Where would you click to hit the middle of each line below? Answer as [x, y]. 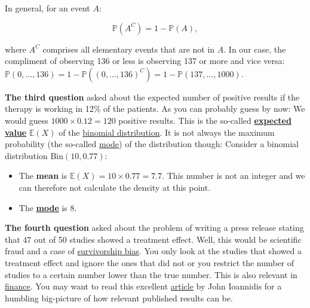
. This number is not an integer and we [234, 176]
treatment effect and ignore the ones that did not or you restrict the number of [150, 262]
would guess [27, 120]
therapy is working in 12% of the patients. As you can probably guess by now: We [155, 109]
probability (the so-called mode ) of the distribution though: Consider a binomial [152, 144]
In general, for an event [47, 8]
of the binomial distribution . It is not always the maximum [167, 132]
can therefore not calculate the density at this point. [115, 187]
